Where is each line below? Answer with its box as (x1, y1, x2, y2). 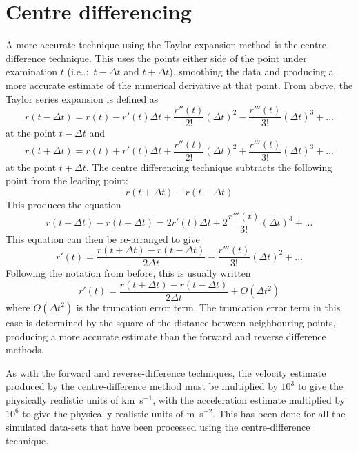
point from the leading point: (6, 173, 128, 188)
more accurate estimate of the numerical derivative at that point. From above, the (6, 77, 353, 92)
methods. (6, 342, 44, 357)
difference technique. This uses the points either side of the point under (6, 50, 307, 65)
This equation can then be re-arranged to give (6, 231, 200, 246)
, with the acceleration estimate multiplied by (152, 392, 346, 406)
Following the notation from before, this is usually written (6, 266, 251, 280)
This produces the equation (6, 197, 121, 211)
